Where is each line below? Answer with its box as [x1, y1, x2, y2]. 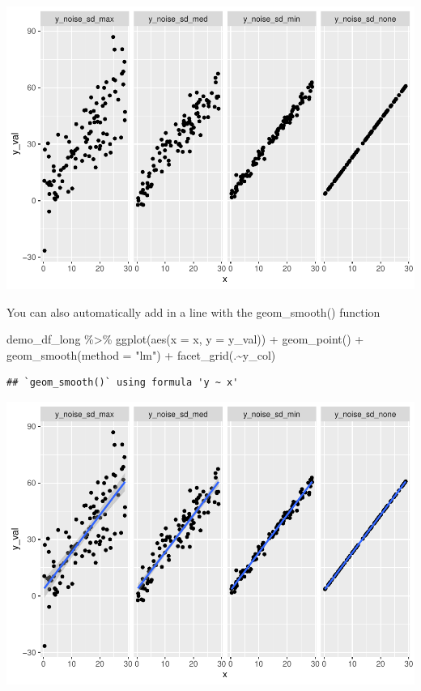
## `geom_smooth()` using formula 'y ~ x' [6, 377, 239, 389]
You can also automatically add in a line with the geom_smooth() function [6, 303, 381, 320]
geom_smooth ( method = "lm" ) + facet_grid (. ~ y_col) [6, 346, 276, 363]
